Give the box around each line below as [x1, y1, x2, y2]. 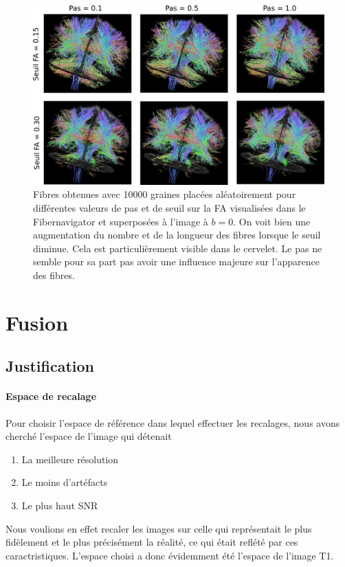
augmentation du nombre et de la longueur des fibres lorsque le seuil [33, 227, 321, 242]
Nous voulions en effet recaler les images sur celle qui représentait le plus [5, 521, 312, 535]
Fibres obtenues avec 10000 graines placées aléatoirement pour [33, 187, 296, 201]
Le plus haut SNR [21, 498, 98, 512]
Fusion [5, 308, 69, 336]
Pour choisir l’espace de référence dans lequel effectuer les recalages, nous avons [5, 415, 340, 430]
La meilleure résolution [21, 452, 119, 466]
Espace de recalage [5, 389, 97, 403]
